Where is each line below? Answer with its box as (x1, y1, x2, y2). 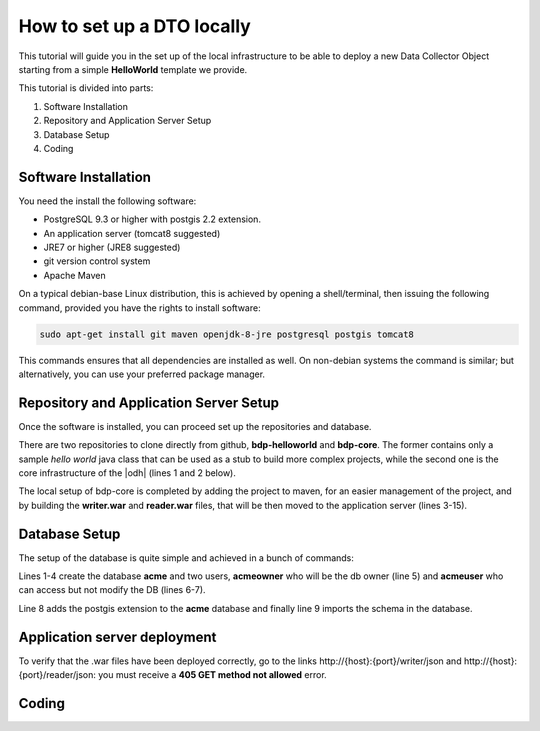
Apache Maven (43, 269, 106, 281)
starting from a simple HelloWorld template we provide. (18, 63, 248, 75)
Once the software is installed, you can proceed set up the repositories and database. (18, 420, 372, 432)
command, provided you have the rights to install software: (18, 301, 261, 314)
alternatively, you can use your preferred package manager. (18, 368, 265, 380)
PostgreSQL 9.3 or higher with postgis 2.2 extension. (43, 213, 262, 225)
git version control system (43, 255, 151, 267)
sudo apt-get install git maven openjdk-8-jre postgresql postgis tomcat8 (39, 328, 415, 340)
